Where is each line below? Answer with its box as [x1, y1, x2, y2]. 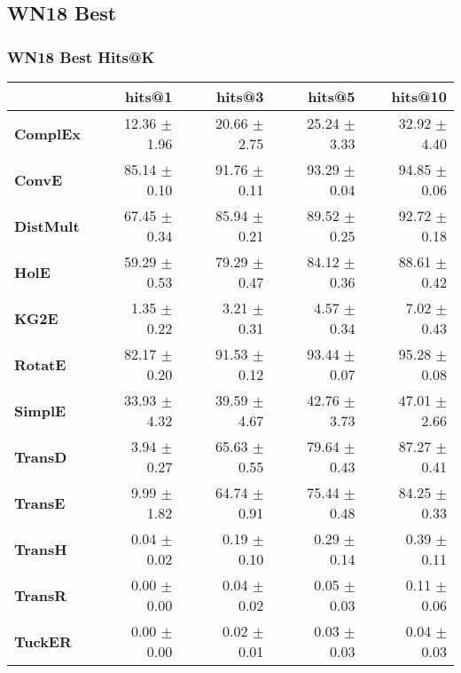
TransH [14, 538, 67, 559]
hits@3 [216, 86, 264, 107]
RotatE [14, 353, 66, 375]
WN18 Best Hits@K [7, 45, 155, 67]
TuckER [14, 630, 72, 652]
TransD [14, 446, 67, 467]
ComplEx [14, 123, 81, 144]
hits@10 [391, 86, 447, 107]
